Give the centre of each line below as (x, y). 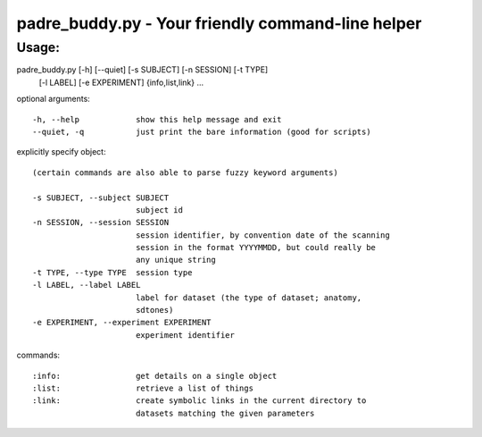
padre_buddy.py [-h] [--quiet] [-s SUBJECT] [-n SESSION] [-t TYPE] (142, 70)
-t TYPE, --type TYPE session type (112, 272)
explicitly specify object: (61, 152)
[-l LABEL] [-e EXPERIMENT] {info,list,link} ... (121, 82)
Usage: (38, 47)
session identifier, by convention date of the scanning (262, 235)
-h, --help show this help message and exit (157, 119)
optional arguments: (54, 99)
